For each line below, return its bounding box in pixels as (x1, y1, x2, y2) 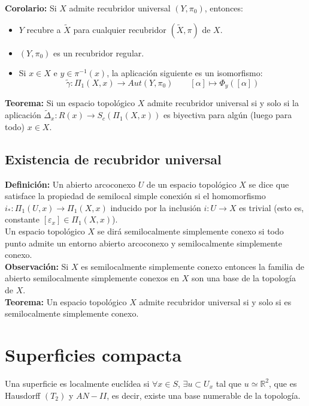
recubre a (26, 23, 61, 35)
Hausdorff (5, 389, 41, 401)
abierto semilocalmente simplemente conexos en (5, 272, 180, 284)
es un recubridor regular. (53, 46, 144, 59)
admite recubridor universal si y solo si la (147, 97, 299, 109)
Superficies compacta (5, 342, 182, 366)
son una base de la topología (192, 272, 296, 284)
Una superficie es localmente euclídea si (5, 377, 150, 389)
